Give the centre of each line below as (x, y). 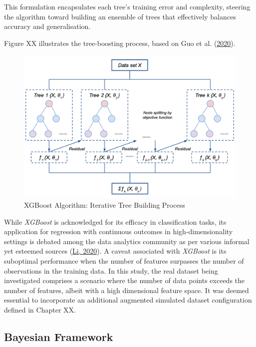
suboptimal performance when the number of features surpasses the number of (124, 261)
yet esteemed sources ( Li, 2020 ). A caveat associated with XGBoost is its (115, 251)
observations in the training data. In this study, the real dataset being (111, 270)
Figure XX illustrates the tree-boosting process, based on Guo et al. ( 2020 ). (120, 43)
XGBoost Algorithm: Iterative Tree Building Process (105, 205)
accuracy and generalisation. (47, 26)
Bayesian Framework (59, 337)
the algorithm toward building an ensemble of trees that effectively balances (120, 16)
